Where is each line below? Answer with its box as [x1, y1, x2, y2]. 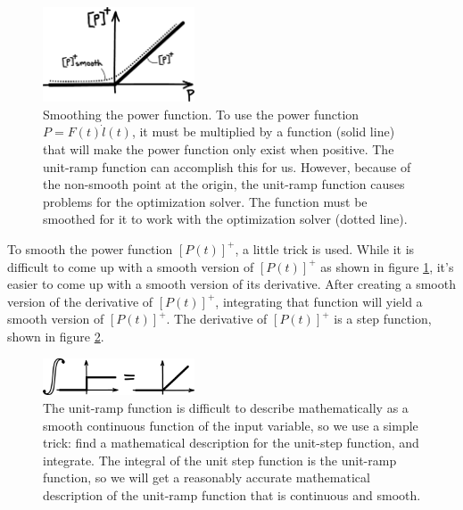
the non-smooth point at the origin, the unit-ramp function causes [43, 175, 405, 193]
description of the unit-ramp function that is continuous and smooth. [43, 485, 421, 504]
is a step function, [334, 309, 432, 328]
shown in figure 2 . [7, 326, 104, 345]
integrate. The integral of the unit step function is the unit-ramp [43, 450, 397, 469]
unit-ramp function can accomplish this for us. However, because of [43, 157, 411, 176]
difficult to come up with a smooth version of [7, 257, 254, 276]
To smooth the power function [7, 239, 173, 258]
